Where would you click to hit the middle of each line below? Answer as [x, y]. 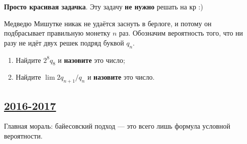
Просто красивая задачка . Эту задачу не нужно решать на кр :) [104, 6]
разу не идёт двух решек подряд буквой [64, 42]
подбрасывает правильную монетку [57, 33]
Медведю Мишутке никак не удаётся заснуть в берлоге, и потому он [108, 23]
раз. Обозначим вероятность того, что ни [181, 33]
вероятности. [23, 135]
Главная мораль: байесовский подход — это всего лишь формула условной [117, 126]
